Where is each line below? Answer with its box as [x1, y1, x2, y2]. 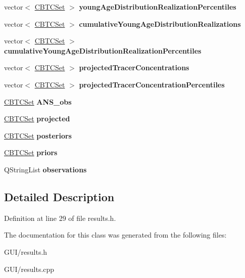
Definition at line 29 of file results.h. [4, 212, 116, 223]
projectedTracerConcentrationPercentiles [79, 79, 225, 89]
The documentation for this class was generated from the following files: [4, 229, 227, 240]
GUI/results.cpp [4, 263, 55, 274]
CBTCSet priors [4, 147, 58, 158]
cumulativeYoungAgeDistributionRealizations [79, 18, 241, 29]
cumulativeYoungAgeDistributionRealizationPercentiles [4, 45, 202, 56]
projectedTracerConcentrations [79, 62, 189, 73]
